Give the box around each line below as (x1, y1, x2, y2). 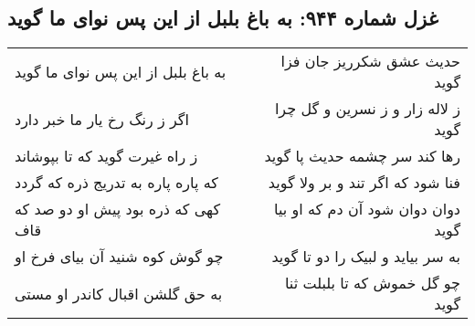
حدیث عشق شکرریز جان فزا (280, 50, 460, 72)
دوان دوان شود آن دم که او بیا (274, 198, 460, 220)
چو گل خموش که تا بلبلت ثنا (284, 272, 460, 294)
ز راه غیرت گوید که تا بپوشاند (15, 145, 198, 167)
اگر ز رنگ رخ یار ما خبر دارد (15, 108, 189, 130)
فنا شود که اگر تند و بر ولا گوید (268, 172, 460, 194)
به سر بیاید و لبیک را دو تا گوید (271, 246, 460, 268)
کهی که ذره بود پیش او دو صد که (15, 198, 221, 220)
